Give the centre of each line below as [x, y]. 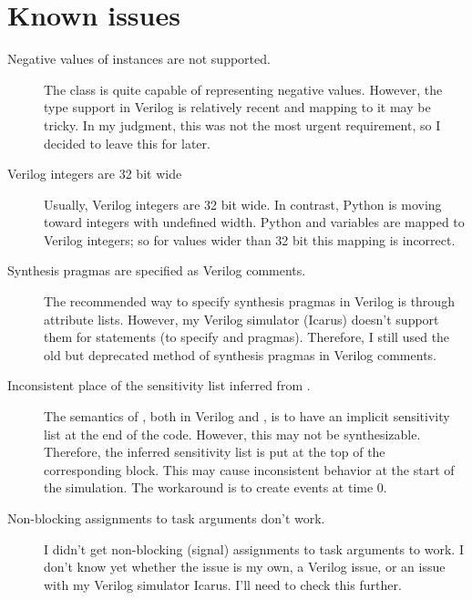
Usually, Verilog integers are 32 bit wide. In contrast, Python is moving [243, 204]
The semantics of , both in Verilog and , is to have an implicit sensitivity [247, 416]
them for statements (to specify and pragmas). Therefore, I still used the [247, 337]
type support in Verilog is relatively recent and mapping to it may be [237, 107]
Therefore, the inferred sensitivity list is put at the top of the [215, 452]
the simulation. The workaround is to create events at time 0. [215, 487]
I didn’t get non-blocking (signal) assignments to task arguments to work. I [254, 548]
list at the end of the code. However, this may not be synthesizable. [232, 434]
